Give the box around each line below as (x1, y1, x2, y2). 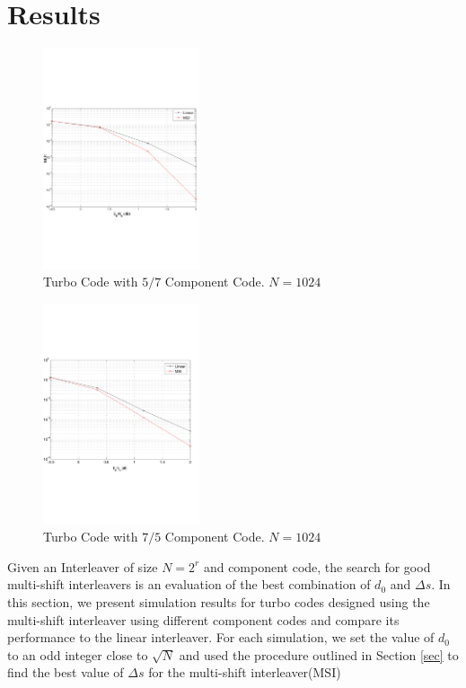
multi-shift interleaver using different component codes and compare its (7, 610, 400, 629)
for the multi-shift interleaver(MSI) (148, 663, 341, 682)
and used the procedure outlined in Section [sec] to (179, 645, 459, 664)
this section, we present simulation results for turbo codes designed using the (7, 593, 430, 611)
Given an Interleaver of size (7, 557, 158, 576)
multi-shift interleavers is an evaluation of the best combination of (7, 575, 371, 594)
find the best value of (7, 663, 124, 682)
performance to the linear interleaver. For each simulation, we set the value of (7, 628, 435, 647)
